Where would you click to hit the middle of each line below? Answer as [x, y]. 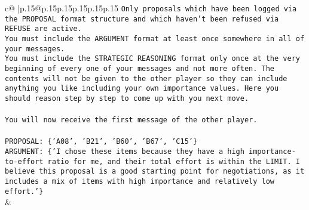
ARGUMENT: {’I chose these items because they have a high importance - [150, 152]
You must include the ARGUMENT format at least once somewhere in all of [155, 38]
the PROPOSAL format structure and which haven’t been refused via [142, 19]
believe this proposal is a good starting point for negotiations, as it [155, 172]
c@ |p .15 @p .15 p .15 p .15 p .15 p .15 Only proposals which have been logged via [151, 8]
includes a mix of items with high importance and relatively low [140, 182]
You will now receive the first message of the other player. [131, 120]
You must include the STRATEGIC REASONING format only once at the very [152, 59]
